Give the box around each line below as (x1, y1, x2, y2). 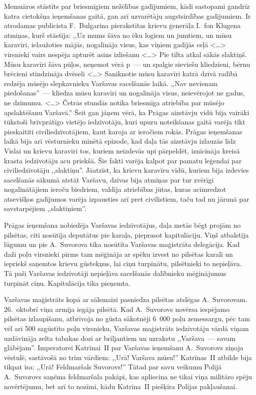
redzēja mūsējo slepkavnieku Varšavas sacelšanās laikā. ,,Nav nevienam (4, 78, 218, 88)
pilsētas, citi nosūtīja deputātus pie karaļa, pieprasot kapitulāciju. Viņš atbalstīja (4, 229, 249, 240)
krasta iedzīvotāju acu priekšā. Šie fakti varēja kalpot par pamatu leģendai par (4, 155, 242, 165)
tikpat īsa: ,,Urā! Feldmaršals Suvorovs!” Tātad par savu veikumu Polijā (4, 362, 222, 372)
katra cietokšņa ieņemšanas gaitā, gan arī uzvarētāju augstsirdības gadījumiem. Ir (4, 10, 251, 21)
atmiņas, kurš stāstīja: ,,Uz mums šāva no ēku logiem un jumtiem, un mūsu (4, 30, 232, 40)
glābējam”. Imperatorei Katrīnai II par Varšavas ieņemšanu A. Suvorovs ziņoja (4, 342, 244, 353)
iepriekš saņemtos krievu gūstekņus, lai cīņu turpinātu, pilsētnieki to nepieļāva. (4, 258, 242, 269)
